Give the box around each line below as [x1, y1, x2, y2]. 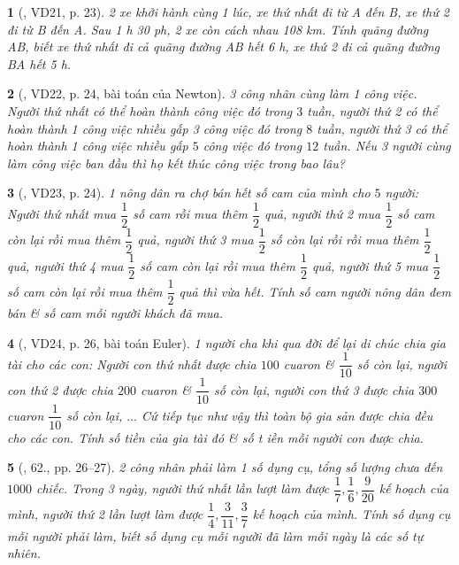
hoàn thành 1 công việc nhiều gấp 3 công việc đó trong [7, 119, 302, 137]
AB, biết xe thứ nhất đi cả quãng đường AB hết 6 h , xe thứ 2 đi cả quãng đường [7, 37, 440, 56]
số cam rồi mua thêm [133, 205, 248, 223]
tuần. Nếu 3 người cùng [323, 136, 451, 155]
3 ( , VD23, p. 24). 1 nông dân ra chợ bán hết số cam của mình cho [7, 183, 371, 202]
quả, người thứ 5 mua [311, 256, 429, 275]
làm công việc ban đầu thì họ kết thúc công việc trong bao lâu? [7, 153, 345, 172]
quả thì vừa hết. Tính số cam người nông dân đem [179, 282, 451, 300]
